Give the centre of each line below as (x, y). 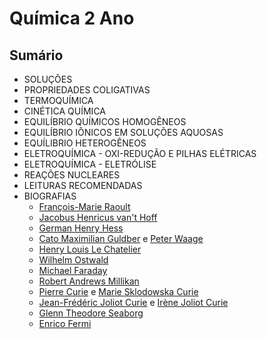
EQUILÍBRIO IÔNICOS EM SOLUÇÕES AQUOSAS (123, 132)
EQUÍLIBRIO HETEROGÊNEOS (85, 143)
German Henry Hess (81, 228)
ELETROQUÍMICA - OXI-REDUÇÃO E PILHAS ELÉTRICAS (140, 153)
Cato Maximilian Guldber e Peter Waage (121, 238)
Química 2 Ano (72, 18)
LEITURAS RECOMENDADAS (83, 185)
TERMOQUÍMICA (58, 100)
